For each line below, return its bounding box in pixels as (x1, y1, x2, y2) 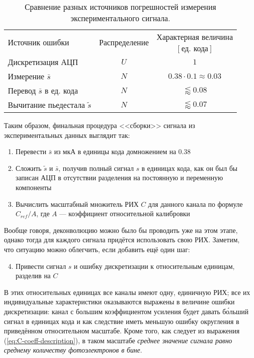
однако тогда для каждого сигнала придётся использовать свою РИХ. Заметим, (4, 234, 240, 245)
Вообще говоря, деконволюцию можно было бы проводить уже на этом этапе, (4, 225, 238, 235)
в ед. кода (45, 85, 78, 96)
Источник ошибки (8, 36, 69, 48)
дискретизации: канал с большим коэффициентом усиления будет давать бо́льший (4, 306, 249, 316)
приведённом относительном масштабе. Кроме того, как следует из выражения (4, 325, 240, 336)
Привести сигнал (15, 260, 66, 271)
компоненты (15, 182, 52, 192)
